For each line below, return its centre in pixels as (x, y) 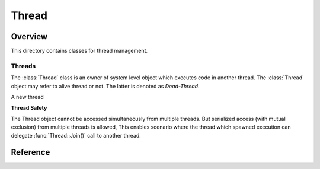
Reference (31, 152)
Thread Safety (29, 108)
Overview (29, 36)
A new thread (27, 97)
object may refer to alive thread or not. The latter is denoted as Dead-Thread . (105, 86)
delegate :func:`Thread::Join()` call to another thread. (76, 135)
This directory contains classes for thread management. (79, 51)
